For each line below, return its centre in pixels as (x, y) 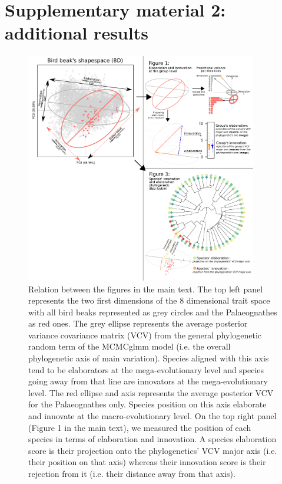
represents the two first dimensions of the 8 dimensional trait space (149, 300)
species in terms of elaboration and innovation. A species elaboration (152, 439)
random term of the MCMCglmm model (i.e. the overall (130, 346)
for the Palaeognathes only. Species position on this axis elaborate (147, 404)
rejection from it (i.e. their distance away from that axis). (132, 473)
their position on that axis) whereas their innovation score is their (147, 462)
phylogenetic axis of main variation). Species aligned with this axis (149, 358)
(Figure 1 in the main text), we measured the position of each (140, 427)
